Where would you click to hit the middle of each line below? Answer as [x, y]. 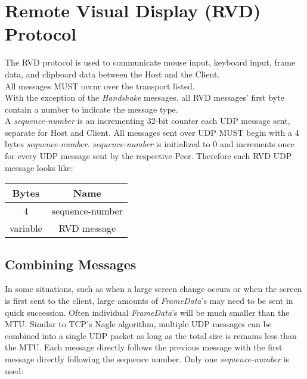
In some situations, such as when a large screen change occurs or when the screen [153, 289]
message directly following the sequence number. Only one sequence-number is [147, 359]
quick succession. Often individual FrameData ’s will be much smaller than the [147, 312]
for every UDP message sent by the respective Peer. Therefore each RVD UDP [148, 156]
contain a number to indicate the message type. [92, 109]
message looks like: [39, 167]
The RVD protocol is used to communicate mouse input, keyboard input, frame [150, 62]
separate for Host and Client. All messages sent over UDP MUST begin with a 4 [152, 132]
